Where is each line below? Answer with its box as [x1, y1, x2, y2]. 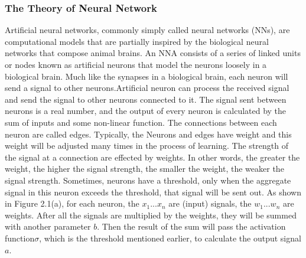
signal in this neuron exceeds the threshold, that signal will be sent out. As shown [5, 185, 301, 198]
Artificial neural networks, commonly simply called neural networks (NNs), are [5, 24, 290, 36]
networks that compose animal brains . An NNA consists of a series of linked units [5, 47, 301, 59]
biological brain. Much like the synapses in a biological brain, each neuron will [5, 70, 288, 82]
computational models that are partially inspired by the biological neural [5, 35, 269, 47]
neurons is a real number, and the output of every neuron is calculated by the [5, 104, 287, 117]
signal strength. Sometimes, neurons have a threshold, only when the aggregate [5, 174, 291, 186]
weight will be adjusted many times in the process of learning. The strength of [5, 139, 288, 152]
